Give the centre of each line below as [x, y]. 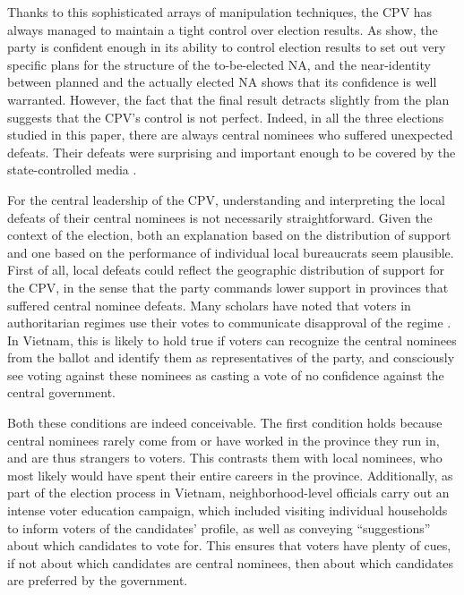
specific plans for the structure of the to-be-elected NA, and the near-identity [219, 64]
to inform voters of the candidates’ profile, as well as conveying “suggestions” [219, 527]
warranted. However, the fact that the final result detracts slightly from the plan [228, 99]
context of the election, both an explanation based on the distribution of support [229, 235]
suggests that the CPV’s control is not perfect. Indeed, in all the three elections [226, 117]
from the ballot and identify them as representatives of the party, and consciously [231, 357]
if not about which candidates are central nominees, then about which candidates [231, 562]
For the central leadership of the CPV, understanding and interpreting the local [226, 199]
